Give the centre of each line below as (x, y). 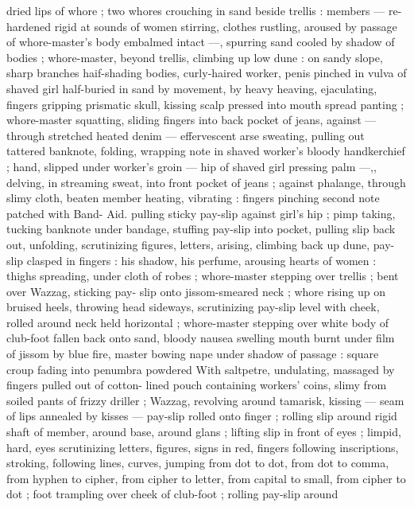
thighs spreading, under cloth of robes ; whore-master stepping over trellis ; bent (203, 276)
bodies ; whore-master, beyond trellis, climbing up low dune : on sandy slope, (195, 57)
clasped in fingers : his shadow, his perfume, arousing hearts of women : (201, 260)
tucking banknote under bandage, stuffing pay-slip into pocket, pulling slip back (201, 229)
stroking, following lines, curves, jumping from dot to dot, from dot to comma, (198, 463)
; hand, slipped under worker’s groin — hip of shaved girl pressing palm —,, (192, 166)
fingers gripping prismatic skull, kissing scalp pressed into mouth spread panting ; (205, 104)
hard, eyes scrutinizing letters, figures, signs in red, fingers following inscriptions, (203, 447)
